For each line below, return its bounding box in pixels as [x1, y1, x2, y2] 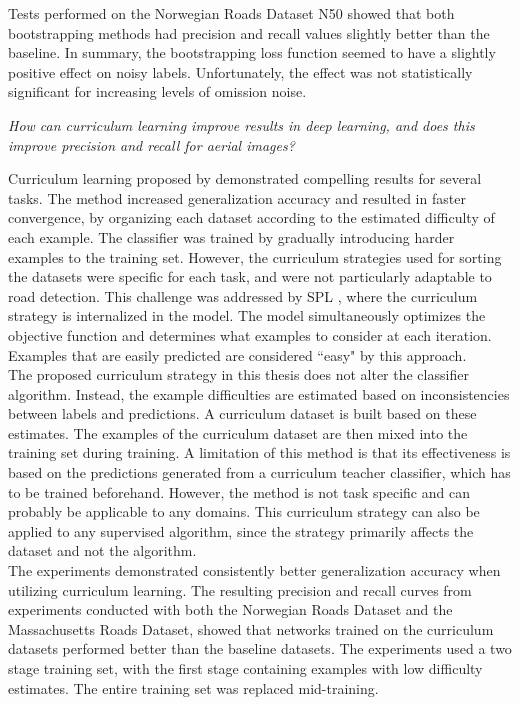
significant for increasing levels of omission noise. [8, 81, 307, 102]
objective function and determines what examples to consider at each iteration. [8, 324, 492, 345]
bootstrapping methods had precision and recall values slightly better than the [8, 22, 490, 43]
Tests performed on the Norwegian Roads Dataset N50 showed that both [8, 3, 455, 23]
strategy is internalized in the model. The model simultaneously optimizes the [8, 305, 486, 326]
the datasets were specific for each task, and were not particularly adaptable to [8, 266, 492, 287]
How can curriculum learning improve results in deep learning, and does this [8, 114, 475, 135]
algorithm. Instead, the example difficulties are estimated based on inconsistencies [8, 383, 510, 404]
